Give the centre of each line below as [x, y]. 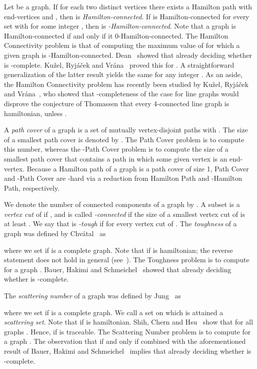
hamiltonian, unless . [35, 113]
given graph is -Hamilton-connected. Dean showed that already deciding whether [128, 55]
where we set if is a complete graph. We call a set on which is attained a [114, 312]
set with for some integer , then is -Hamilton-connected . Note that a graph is [120, 26]
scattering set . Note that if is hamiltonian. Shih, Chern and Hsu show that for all [128, 322]
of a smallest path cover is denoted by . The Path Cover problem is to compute [124, 139]
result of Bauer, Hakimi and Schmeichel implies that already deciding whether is [128, 351]
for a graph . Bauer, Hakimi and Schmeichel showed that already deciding [118, 269]
